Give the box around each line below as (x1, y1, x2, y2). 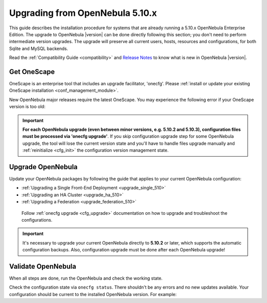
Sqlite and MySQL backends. (9, 45, 69, 52)
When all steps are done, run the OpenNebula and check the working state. (9, 275, 163, 281)
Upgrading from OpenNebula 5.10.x (9, 7, 157, 18)
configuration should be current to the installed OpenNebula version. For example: (9, 291, 177, 297)
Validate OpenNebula (9, 262, 77, 270)
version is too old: (9, 104, 45, 110)
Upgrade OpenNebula (9, 163, 78, 171)
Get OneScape (9, 67, 55, 76)
